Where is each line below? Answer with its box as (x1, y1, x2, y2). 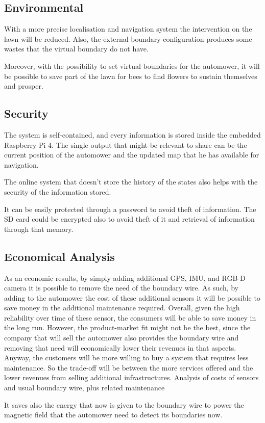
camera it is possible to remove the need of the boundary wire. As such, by (4, 282, 239, 293)
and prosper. (4, 81, 43, 91)
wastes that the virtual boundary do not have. (4, 43, 149, 54)
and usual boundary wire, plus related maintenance (4, 382, 165, 393)
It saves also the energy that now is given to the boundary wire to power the (4, 399, 244, 410)
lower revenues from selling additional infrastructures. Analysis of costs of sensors (4, 372, 259, 383)
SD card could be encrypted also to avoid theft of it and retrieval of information (4, 214, 255, 224)
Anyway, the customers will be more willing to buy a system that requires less (4, 352, 249, 363)
